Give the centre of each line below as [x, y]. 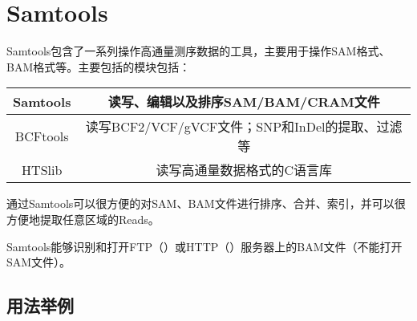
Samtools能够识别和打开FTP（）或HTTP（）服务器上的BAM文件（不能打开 [204, 246]
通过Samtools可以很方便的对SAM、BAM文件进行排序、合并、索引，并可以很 [206, 203]
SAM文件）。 [39, 262]
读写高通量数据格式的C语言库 [244, 170]
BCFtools [42, 136]
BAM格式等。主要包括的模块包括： [99, 66]
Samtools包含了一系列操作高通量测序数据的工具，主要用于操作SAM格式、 [198, 51]
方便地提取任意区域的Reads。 [83, 219]
